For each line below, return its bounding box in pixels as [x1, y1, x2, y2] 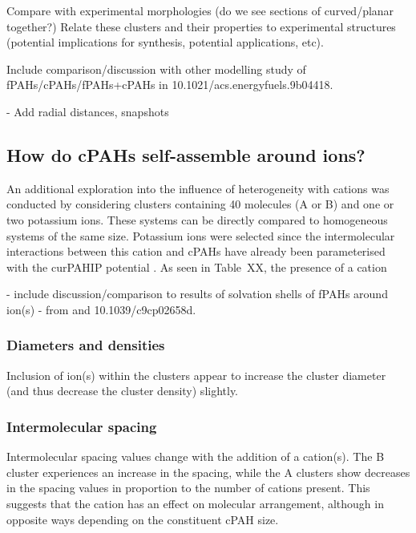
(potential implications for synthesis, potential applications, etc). [6, 34, 324, 50]
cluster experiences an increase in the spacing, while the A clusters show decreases [6, 463, 410, 480]
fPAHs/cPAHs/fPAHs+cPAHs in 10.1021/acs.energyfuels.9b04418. [6, 76, 333, 93]
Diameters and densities [6, 335, 165, 355]
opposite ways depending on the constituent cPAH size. [6, 511, 279, 527]
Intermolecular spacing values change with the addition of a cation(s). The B [6, 448, 385, 465]
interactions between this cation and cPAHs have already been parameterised [6, 243, 386, 260]
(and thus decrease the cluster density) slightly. [6, 382, 239, 399]
